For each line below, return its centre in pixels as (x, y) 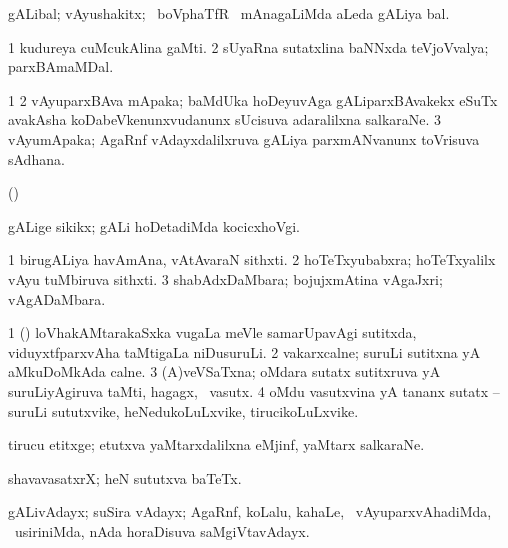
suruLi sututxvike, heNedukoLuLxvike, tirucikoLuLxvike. (183, 410)
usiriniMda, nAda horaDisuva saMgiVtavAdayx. (162, 530)
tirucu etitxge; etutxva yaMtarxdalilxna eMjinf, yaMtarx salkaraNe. (216, 444)
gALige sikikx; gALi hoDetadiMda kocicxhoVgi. (154, 225)
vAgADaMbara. (57, 298)
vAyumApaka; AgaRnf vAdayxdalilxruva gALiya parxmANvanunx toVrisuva (244, 138)
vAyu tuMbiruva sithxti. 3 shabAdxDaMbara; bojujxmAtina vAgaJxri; (225, 278)
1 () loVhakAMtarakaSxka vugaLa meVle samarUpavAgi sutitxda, (212, 332)
